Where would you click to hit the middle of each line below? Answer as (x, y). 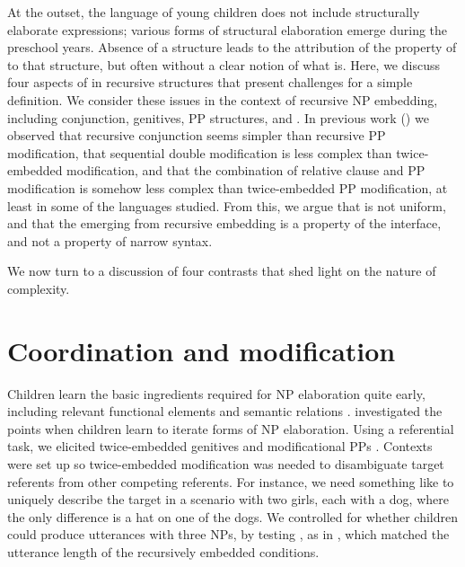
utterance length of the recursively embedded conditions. (163, 551)
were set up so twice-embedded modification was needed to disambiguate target (226, 464)
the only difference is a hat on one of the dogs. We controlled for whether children (233, 516)
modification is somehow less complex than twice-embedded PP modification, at (228, 187)
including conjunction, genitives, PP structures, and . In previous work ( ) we (218, 117)
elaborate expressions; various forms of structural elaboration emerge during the (228, 29)
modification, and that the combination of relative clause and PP (246, 170)
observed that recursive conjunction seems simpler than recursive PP (197, 135)
